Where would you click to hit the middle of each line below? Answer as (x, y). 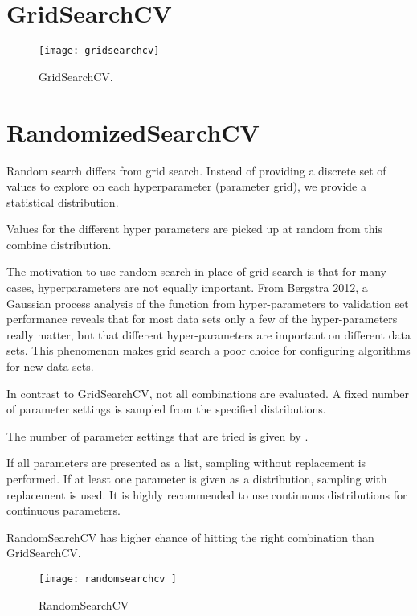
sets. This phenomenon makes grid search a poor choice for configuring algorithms (208, 350)
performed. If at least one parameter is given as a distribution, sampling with (197, 478)
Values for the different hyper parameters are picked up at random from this (194, 229)
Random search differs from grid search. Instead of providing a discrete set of (196, 170)
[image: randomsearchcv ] (108, 579)
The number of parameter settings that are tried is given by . (157, 435)
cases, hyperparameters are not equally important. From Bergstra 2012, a (187, 287)
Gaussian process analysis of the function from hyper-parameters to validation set (208, 303)
